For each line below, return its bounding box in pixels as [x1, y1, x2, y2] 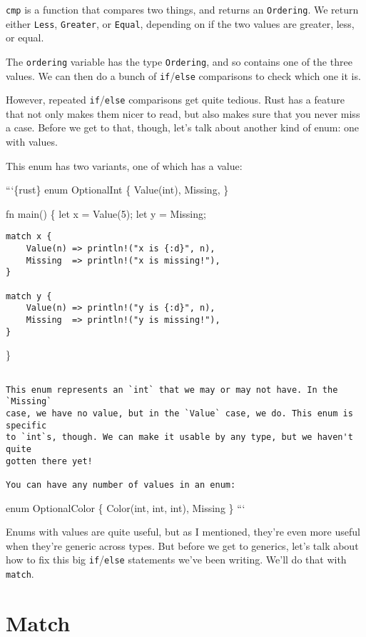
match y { [6, 291, 52, 301]
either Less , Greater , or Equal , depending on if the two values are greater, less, [6, 16, 355, 31]
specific [6, 420, 47, 431]
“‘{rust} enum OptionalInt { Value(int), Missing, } [6, 182, 229, 197]
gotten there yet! [6, 456, 93, 466]
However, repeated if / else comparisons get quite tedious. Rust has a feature [6, 92, 345, 107]
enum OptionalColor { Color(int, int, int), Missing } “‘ [6, 500, 245, 515]
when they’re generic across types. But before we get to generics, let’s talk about [6, 538, 359, 553]
